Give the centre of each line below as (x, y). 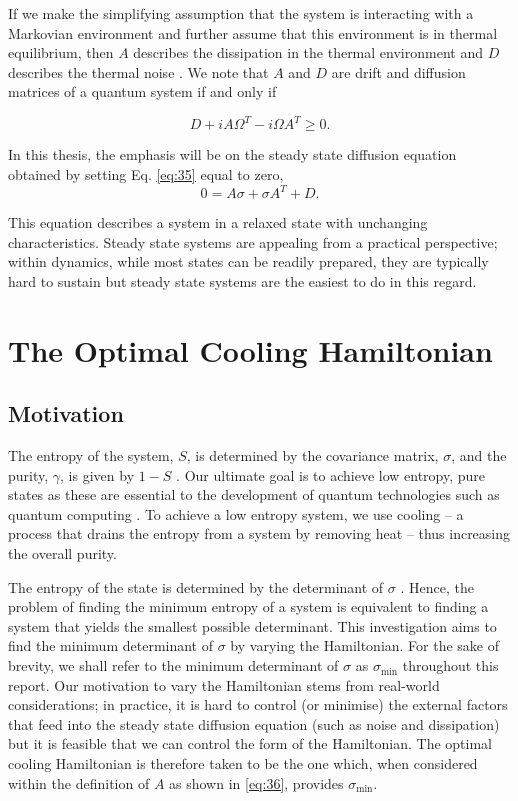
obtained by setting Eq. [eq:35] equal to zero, (146, 174)
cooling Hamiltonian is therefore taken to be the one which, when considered (243, 763)
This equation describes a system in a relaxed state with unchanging (218, 222)
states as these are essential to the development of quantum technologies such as (254, 494)
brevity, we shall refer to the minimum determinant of (173, 665)
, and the (479, 455)
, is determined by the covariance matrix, (312, 455)
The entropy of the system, (91, 455)
